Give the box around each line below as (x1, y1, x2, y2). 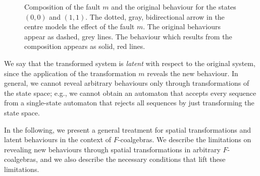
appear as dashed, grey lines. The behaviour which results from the (24, 31, 232, 41)
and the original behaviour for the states (111, 2, 236, 12)
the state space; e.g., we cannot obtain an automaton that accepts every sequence (4, 87, 256, 98)
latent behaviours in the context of (4, 134, 112, 145)
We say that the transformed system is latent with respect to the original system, (4, 57, 255, 68)
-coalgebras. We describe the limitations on (118, 134, 251, 145)
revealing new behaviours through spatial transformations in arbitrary (4, 144, 221, 154)
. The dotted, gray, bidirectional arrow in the (85, 11, 225, 22)
